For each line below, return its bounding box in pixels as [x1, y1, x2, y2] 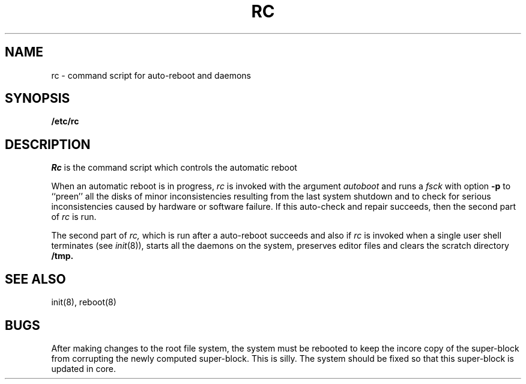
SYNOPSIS [5, 91, 70, 106]
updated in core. [51, 363, 116, 374]
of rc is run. [51, 212, 97, 222]
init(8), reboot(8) [51, 297, 116, 308]
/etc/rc [51, 116, 79, 127]
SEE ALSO [5, 271, 66, 287]
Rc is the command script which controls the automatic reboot [51, 162, 297, 173]
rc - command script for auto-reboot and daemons [51, 70, 252, 81]
